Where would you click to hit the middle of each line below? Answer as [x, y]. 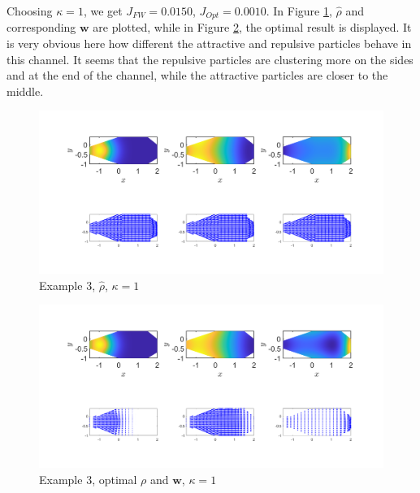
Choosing [30, 11]
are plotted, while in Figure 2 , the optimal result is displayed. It [252, 27]
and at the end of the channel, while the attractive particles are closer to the [197, 75]
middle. [25, 91]
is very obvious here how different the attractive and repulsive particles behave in [209, 43]
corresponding [41, 27]
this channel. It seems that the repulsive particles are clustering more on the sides [210, 59]
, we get [103, 11]
